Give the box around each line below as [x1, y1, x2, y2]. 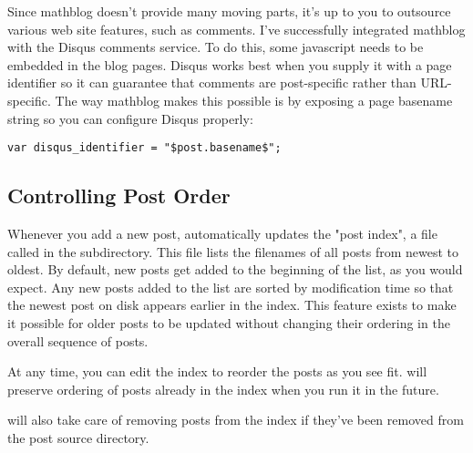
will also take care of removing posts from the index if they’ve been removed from [7, 410, 464, 429]
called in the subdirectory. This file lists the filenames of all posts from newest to [7, 242, 458, 261]
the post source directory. [7, 427, 149, 447]
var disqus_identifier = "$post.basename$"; [7, 141, 282, 155]
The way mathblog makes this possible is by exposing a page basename [55, 90, 453, 109]
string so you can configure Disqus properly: [7, 108, 253, 128]
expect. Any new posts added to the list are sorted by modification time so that [7, 277, 454, 296]
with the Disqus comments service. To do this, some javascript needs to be [7, 37, 424, 57]
